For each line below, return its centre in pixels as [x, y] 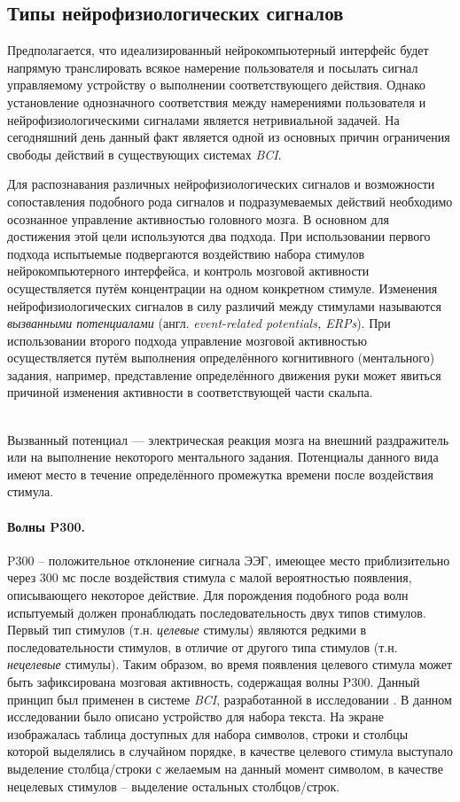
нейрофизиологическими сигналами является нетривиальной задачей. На [203, 119]
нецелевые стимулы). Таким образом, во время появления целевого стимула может [230, 664]
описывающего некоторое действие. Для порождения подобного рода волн [208, 595]
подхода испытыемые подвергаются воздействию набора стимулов [186, 253]
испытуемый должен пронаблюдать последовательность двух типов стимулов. [217, 612]
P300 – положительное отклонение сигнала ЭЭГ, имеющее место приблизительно [229, 560]
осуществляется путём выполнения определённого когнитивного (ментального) [221, 358]
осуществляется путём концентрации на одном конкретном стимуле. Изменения [222, 288]
